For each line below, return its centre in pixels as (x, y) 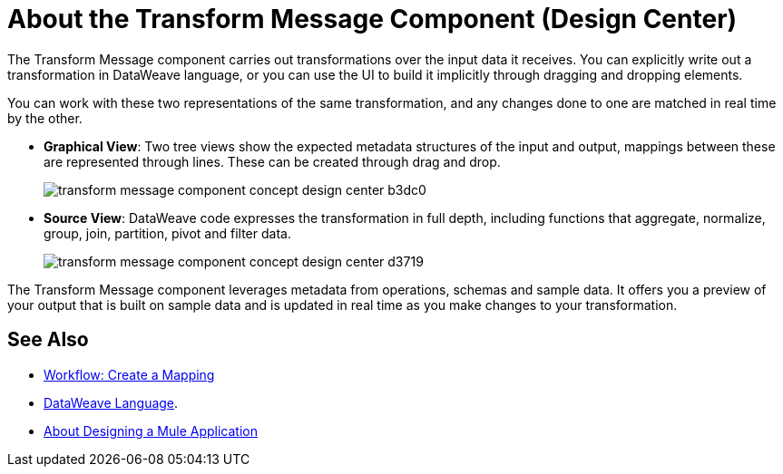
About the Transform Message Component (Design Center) (372, 19)
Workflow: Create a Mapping (129, 374)
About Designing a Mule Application (151, 430)
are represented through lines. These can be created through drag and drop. (272, 161)
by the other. (45, 118)
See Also (48, 340)
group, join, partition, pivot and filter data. (167, 233)
